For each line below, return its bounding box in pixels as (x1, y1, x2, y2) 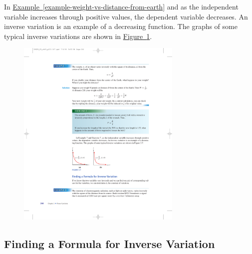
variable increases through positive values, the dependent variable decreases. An (4, 11, 248, 21)
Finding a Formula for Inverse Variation (4, 236, 215, 251)
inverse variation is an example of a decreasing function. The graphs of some (4, 21, 238, 31)
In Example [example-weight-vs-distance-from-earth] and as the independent (4, 1, 239, 11)
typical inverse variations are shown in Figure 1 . (4, 30, 152, 41)
